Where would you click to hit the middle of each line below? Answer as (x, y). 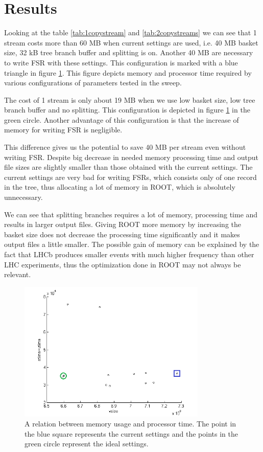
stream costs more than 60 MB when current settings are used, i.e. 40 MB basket (131, 42)
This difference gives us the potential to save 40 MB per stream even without (125, 147)
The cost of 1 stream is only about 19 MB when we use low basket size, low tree (130, 99)
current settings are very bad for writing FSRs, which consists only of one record (130, 177)
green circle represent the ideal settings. (87, 444)
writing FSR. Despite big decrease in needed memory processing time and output (131, 157)
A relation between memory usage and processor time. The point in (130, 424)
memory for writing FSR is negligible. (63, 130)
